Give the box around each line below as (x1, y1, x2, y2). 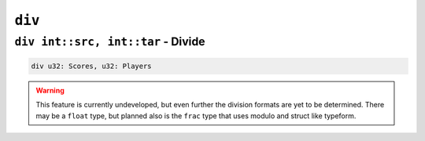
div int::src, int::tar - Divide (14, 34, 205, 49)
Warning (35, 85, 65, 95)
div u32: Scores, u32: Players (31, 61, 153, 70)
